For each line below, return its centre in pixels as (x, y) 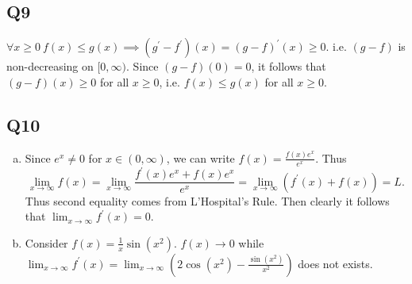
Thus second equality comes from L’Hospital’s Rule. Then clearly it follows (207, 200)
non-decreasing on (50, 66)
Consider (46, 242)
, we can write (200, 157)
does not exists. (335, 263)
